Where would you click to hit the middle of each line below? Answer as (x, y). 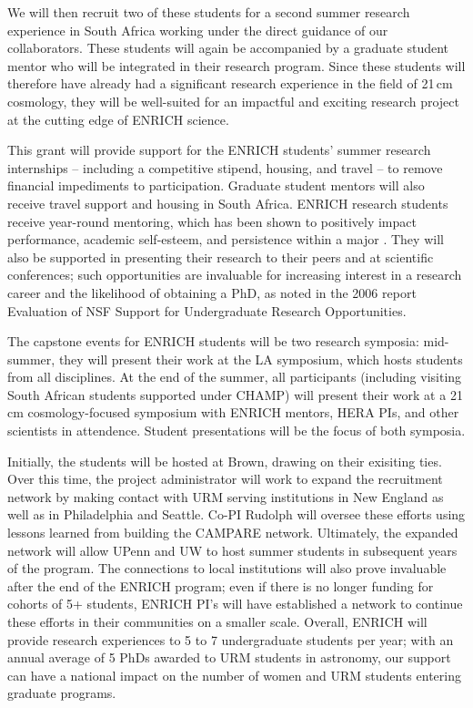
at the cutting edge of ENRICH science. (118, 119)
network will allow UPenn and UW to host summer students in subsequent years (232, 550)
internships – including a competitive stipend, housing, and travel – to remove (225, 167)
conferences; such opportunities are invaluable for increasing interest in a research (235, 275)
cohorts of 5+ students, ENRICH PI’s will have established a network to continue (235, 604)
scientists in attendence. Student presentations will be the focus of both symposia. (236, 431)
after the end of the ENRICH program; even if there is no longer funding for (221, 585)
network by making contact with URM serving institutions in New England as (226, 496)
